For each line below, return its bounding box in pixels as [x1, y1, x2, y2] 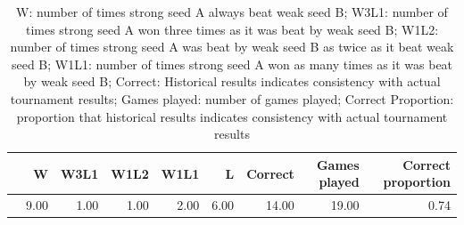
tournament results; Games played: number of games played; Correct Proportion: [10, 89, 454, 108]
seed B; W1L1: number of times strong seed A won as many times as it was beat [11, 54, 453, 73]
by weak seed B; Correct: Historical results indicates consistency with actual [23, 72, 441, 91]
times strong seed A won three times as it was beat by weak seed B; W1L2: [25, 20, 439, 38]
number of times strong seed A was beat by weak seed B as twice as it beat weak [10, 37, 454, 56]
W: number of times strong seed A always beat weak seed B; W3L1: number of [16, 3, 448, 20]
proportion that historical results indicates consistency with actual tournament [16, 107, 448, 125]
